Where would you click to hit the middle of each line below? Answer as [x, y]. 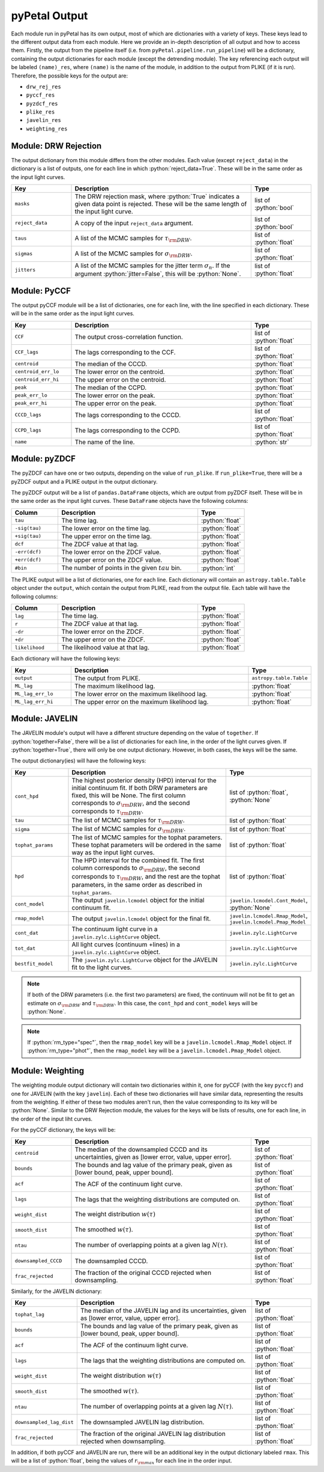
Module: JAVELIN [44, 719]
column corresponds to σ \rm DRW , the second [136, 869]
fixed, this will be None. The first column [129, 795]
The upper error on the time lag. [106, 536]
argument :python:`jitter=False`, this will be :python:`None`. [158, 274]
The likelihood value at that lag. [105, 648]
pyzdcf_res [42, 103]
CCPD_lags [28, 430]
